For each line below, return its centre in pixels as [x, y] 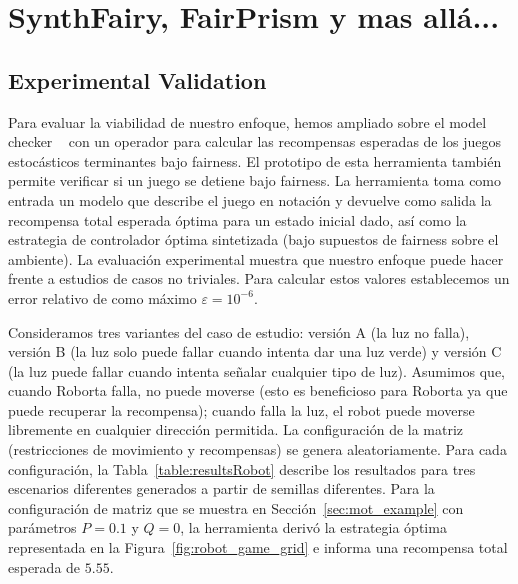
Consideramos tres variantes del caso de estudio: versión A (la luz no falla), [239, 331]
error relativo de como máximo [102, 297]
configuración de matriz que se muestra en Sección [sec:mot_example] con [236, 507]
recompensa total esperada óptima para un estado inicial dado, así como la [237, 219]
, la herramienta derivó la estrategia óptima [313, 527]
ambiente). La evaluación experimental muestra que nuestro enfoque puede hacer [256, 258]
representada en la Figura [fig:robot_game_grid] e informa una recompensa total [258, 547]
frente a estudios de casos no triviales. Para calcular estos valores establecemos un [259, 278]
